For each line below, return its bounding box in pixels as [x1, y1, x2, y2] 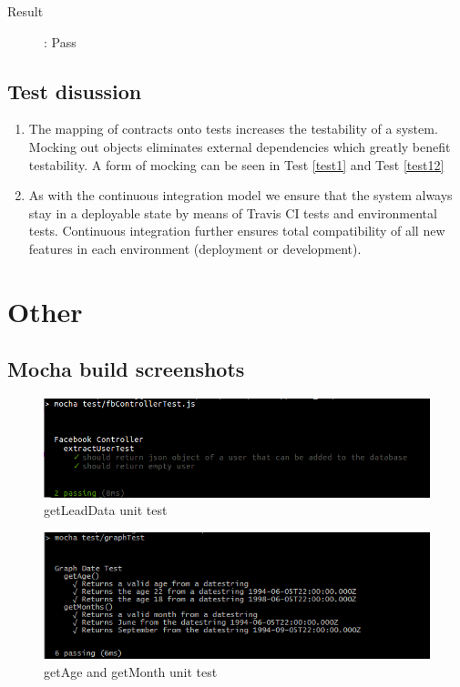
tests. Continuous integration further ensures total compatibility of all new [28, 221, 445, 240]
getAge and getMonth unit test [44, 662, 218, 681]
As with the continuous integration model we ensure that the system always [28, 186, 453, 205]
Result [7, 2, 44, 20]
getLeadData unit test [44, 500, 168, 520]
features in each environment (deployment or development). [28, 238, 362, 258]
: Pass [44, 32, 77, 51]
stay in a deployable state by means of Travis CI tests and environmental [28, 203, 437, 222]
